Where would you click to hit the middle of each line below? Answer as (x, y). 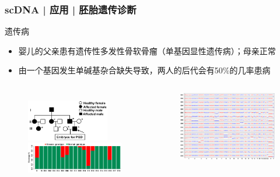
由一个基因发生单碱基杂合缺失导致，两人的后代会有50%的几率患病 (144, 70)
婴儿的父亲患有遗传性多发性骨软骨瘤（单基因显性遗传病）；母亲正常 (147, 50)
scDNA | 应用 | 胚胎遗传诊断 (71, 9)
